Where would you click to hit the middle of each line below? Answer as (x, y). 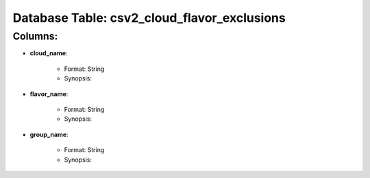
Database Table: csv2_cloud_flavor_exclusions (149, 18)
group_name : (49, 134)
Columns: (35, 36)
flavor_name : (49, 94)
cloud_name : (49, 53)
